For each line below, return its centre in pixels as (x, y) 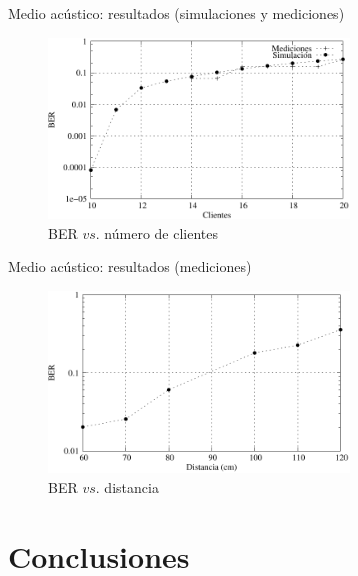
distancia (131, 486)
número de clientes (161, 232)
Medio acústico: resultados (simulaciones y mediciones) (176, 13)
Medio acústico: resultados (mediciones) (130, 266)
